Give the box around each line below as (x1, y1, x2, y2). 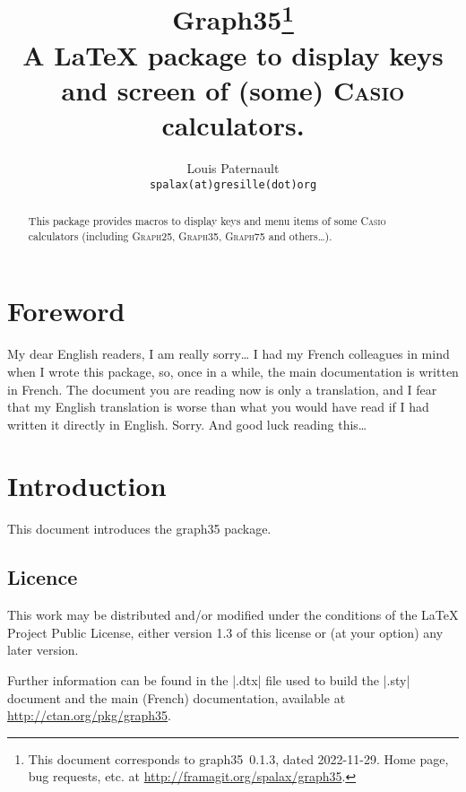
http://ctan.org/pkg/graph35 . (7, 706, 171, 725)
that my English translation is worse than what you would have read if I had (7, 397, 429, 416)
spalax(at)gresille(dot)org (149, 178, 317, 191)
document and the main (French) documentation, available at (7, 688, 346, 707)
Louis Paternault (186, 159, 280, 178)
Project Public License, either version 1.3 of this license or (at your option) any (7, 622, 444, 641)
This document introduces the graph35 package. (7, 519, 272, 538)
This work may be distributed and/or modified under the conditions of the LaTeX (7, 605, 459, 624)
